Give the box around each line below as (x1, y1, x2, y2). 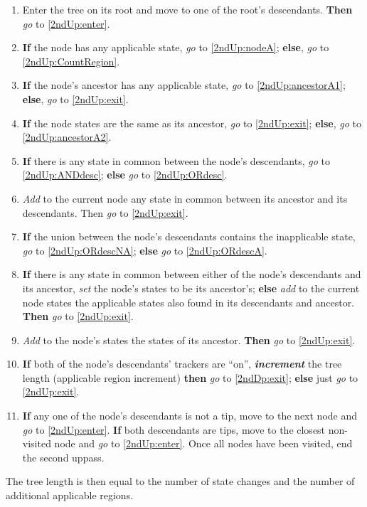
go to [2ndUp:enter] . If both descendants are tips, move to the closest (22, 422, 326, 437)
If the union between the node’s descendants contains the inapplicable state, (22, 229, 356, 244)
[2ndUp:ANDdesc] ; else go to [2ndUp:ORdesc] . (22, 167, 228, 182)
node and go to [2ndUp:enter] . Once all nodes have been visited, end (54, 436, 353, 451)
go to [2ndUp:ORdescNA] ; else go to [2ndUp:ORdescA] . (22, 242, 267, 257)
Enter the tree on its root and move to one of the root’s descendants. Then (22, 2, 353, 16)
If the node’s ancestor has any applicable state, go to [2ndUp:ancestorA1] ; (22, 78, 346, 92)
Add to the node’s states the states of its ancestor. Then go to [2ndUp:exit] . (22, 332, 356, 347)
